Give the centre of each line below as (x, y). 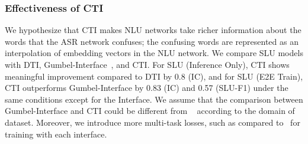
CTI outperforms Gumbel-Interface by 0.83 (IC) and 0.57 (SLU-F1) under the (147, 88)
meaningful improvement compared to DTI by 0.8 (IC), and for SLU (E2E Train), (154, 76)
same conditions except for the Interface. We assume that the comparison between (154, 99)
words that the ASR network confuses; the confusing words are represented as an (152, 41)
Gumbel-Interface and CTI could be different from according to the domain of (150, 111)
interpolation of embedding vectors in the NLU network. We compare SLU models (154, 53)
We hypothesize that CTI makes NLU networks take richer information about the (153, 30)
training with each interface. (56, 134)
